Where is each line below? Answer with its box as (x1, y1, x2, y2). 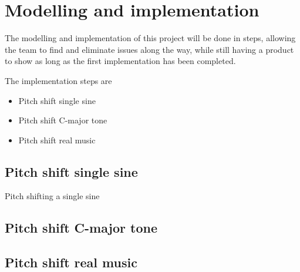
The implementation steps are (5, 74, 112, 86)
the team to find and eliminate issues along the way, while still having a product (5, 43, 294, 55)
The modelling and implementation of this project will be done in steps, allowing (5, 32, 296, 44)
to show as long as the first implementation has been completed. (5, 55, 236, 67)
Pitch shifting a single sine (5, 190, 100, 202)
